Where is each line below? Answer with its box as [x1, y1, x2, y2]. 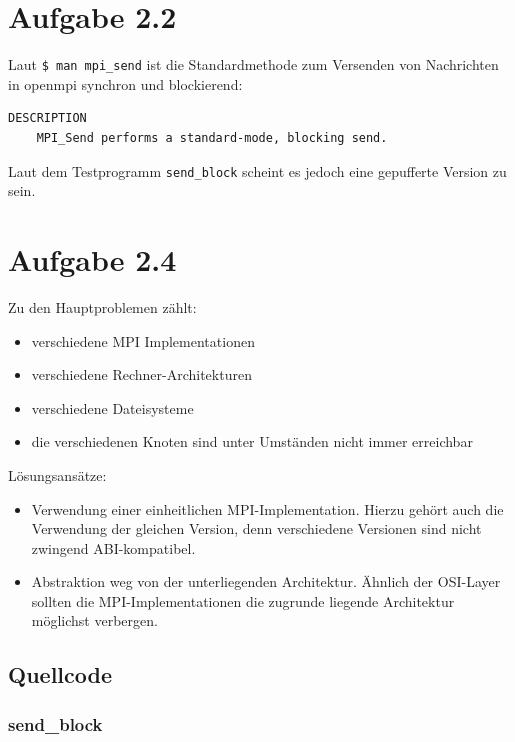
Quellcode [8, 659, 112, 690]
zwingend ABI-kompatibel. [31, 537, 196, 558]
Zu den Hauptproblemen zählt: [8, 296, 197, 317]
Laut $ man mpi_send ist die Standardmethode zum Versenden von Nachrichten [8, 54, 499, 75]
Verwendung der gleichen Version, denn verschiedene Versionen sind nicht [31, 518, 482, 539]
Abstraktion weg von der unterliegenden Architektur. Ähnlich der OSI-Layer [31, 571, 501, 592]
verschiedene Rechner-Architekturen [31, 364, 252, 385]
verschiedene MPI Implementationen [31, 330, 255, 351]
